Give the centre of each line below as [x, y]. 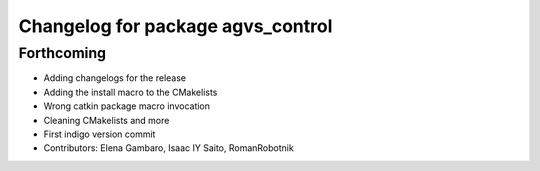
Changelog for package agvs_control [175, 26]
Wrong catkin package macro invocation [126, 106]
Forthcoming [62, 53]
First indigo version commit [99, 134]
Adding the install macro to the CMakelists [130, 92]
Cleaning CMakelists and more [106, 120]
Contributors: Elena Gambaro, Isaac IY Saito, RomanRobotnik [168, 148]
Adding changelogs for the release [115, 78]
